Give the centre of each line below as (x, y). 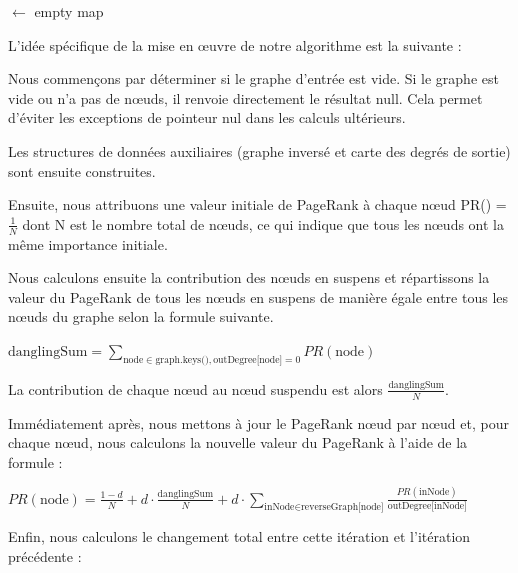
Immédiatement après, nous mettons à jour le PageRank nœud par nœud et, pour (258, 422)
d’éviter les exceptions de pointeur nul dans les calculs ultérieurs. (207, 117)
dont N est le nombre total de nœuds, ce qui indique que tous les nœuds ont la (263, 223)
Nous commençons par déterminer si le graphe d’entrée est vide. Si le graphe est (253, 78)
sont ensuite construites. (82, 170)
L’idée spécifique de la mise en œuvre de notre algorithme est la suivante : (235, 44)
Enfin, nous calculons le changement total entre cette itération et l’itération (239, 536)
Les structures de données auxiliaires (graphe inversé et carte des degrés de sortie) (259, 150)
